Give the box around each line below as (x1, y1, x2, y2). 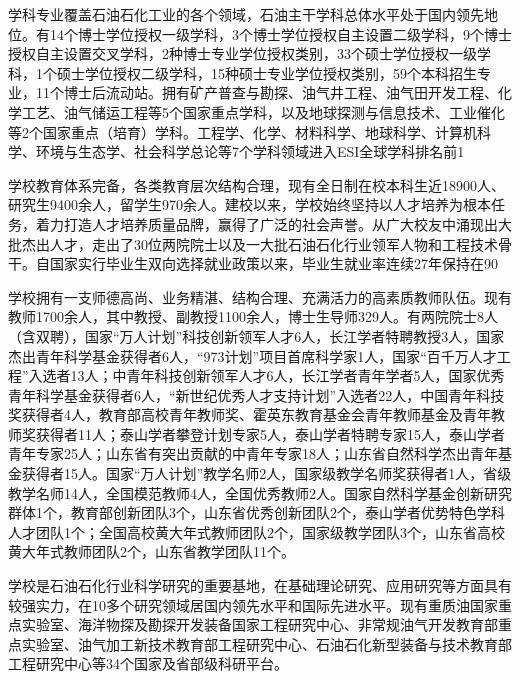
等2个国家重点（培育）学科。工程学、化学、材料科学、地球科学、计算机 (8, 121, 477, 142)
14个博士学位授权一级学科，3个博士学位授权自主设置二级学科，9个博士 (49, 23, 512, 44)
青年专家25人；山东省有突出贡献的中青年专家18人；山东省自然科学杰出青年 (8, 443, 498, 464)
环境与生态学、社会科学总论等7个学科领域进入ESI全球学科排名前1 (35, 141, 465, 162)
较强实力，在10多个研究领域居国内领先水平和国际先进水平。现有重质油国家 (8, 594, 498, 615)
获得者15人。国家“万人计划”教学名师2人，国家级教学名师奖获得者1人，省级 (21, 463, 512, 484)
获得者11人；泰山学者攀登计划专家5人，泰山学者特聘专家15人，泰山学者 (35, 423, 505, 444)
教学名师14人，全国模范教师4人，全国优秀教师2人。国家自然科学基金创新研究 (8, 482, 512, 503)
